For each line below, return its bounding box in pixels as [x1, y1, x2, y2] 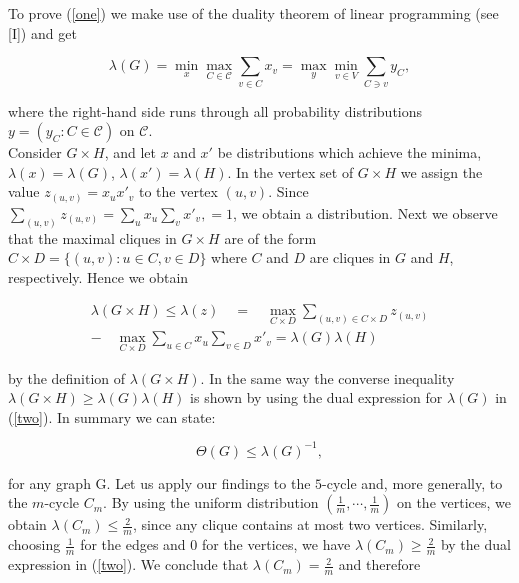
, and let [104, 142, 157, 163]
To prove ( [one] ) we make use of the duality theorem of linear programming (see [8, 3, 499, 23]
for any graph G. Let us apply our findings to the [8, 472, 311, 493]
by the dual [440, 534, 511, 555]
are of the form [224, 227, 317, 248]
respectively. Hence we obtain [8, 266, 189, 287]
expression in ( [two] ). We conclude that [8, 554, 249, 575]
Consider [8, 142, 62, 163]
